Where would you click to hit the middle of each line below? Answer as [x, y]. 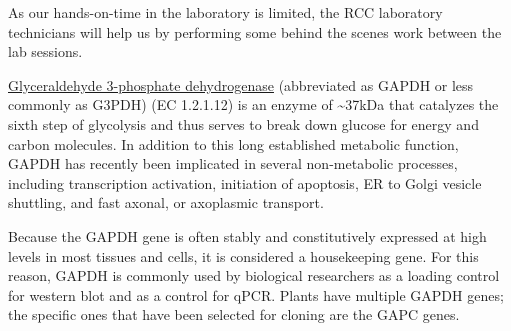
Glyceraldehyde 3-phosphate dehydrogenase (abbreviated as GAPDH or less [241, 84]
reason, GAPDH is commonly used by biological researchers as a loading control [254, 275]
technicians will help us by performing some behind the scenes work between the [255, 31]
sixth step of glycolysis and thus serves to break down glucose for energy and [243, 123]
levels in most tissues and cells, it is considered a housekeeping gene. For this [243, 255]
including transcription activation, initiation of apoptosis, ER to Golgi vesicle [245, 182]
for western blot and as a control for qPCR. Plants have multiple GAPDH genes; [256, 294]
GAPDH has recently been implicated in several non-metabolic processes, [233, 163]
